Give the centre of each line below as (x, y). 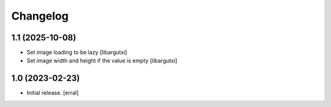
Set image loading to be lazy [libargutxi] (77, 53)
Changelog (40, 16)
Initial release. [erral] (53, 93)
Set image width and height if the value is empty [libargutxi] (102, 61)
